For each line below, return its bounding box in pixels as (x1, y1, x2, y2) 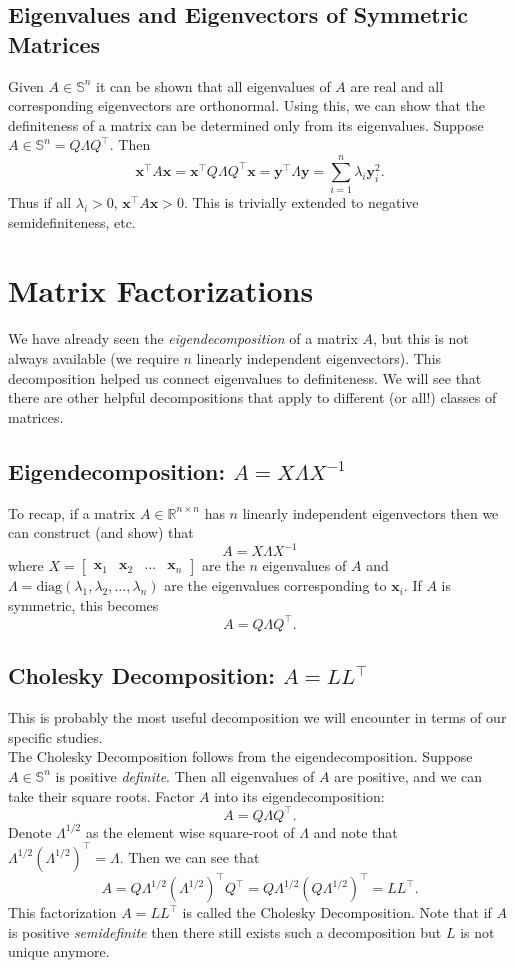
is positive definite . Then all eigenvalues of (55, 765, 315, 786)
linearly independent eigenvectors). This (196, 348, 442, 368)
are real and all (350, 75, 444, 96)
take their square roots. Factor (8, 785, 195, 806)
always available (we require (8, 348, 179, 368)
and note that (313, 821, 398, 842)
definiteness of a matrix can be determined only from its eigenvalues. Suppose (8, 114, 484, 135)
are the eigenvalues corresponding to (164, 575, 387, 596)
